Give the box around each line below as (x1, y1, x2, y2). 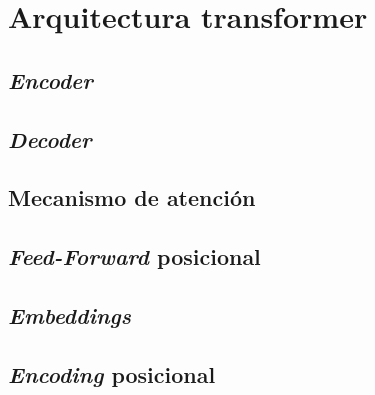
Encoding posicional (8, 358, 216, 389)
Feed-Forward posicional (8, 241, 261, 272)
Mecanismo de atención (8, 182, 256, 213)
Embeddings (8, 299, 131, 330)
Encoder (8, 64, 93, 95)
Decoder (8, 123, 92, 154)
